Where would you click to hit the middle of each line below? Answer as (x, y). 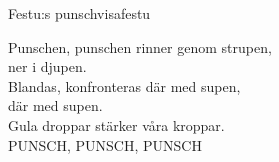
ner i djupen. (47, 66)
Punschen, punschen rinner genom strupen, (140, 46)
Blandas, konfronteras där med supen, (124, 85)
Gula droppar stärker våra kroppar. (116, 124)
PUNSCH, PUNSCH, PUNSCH (105, 144)
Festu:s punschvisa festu (79, 13)
